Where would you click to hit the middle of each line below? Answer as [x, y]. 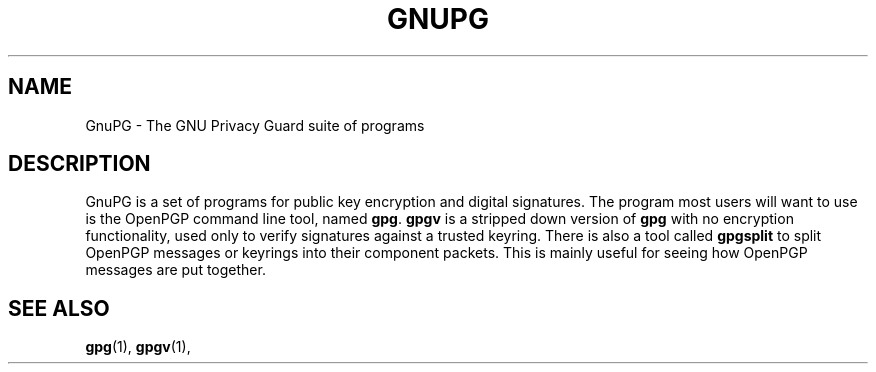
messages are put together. [175, 270]
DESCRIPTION [79, 164]
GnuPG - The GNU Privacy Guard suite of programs [255, 125]
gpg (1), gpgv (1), [138, 347]
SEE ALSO [59, 308]
